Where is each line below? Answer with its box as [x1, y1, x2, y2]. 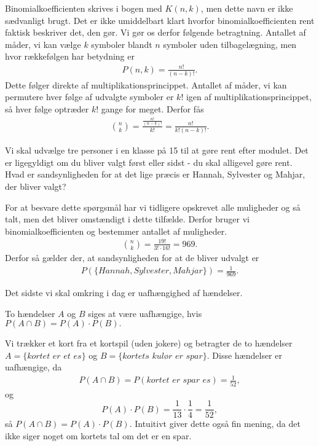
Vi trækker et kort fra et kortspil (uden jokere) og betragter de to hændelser [5, 337, 293, 350]
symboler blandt [91, 37, 152, 50]
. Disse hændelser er [207, 348, 282, 361]
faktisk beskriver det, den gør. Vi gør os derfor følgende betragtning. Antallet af [5, 26, 306, 39]
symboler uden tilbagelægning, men [163, 37, 297, 50]
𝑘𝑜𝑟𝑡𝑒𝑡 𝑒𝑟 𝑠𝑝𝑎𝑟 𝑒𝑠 [146, 376, 211, 385]
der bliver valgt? [5, 180, 66, 193]
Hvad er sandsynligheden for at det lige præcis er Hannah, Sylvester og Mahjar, [5, 168, 305, 181]
